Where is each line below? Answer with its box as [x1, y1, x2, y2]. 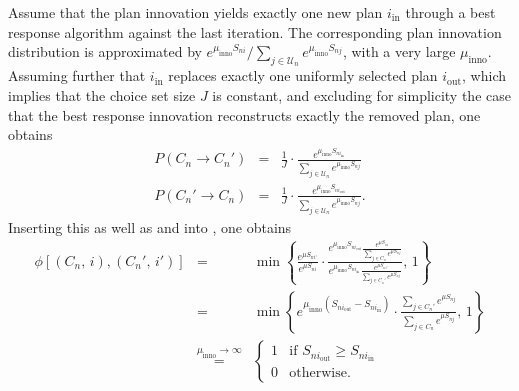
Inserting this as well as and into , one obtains [8, 216, 292, 237]
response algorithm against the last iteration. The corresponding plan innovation [8, 21, 502, 42]
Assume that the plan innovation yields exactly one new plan [8, 2, 383, 22]
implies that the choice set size [8, 84, 196, 105]
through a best [405, 2, 496, 22]
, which [462, 65, 507, 86]
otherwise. [289, 366, 351, 381]
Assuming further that [8, 65, 146, 86]
